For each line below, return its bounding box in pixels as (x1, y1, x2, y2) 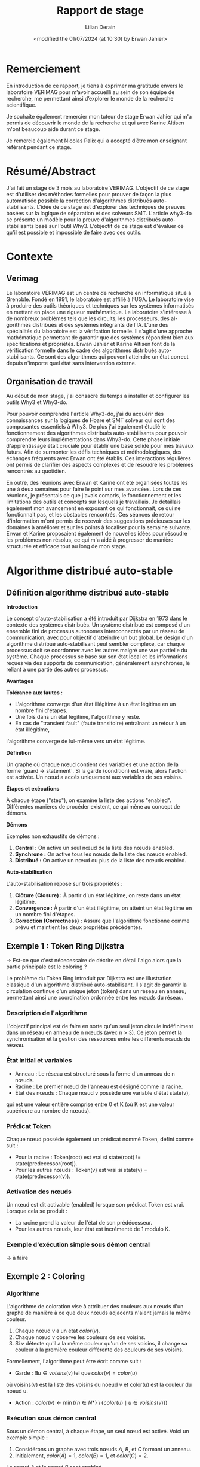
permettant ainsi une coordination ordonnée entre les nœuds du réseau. (6, 994, 184, 1001)
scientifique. (6, 101, 37, 108)
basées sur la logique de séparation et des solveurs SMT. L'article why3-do (6, 209, 192, 217)
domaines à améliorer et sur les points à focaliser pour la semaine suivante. (6, 524, 192, 531)
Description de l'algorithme (6, 1009, 88, 1018)
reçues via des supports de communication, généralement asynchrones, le (6, 660, 190, 667)
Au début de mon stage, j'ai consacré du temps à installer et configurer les (6, 393, 190, 400)
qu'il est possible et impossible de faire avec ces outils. (6, 229, 142, 236)
